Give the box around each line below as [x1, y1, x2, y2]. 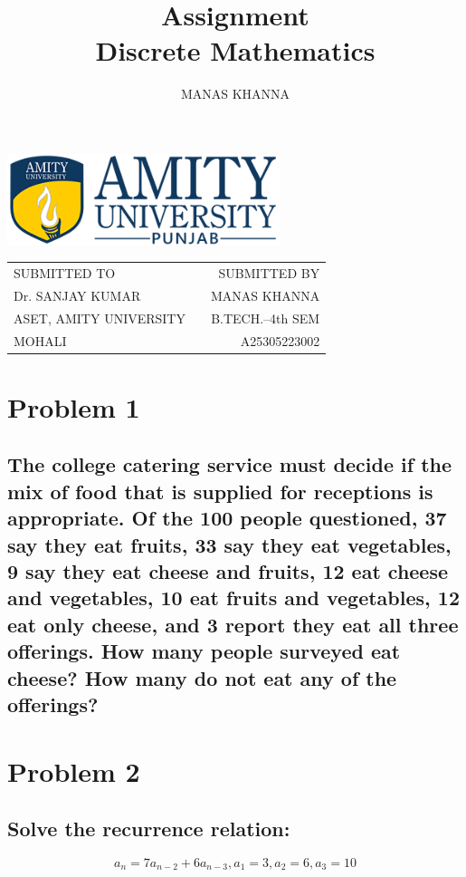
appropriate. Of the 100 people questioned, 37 [7, 504, 447, 532]
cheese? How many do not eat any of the [7, 663, 397, 691]
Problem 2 [7, 752, 140, 789]
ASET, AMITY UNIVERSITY [14, 308, 185, 327]
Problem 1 [7, 388, 140, 425]
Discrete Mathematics [95, 32, 376, 69]
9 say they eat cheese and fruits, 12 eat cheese [7, 557, 449, 584]
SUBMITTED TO [14, 264, 116, 283]
